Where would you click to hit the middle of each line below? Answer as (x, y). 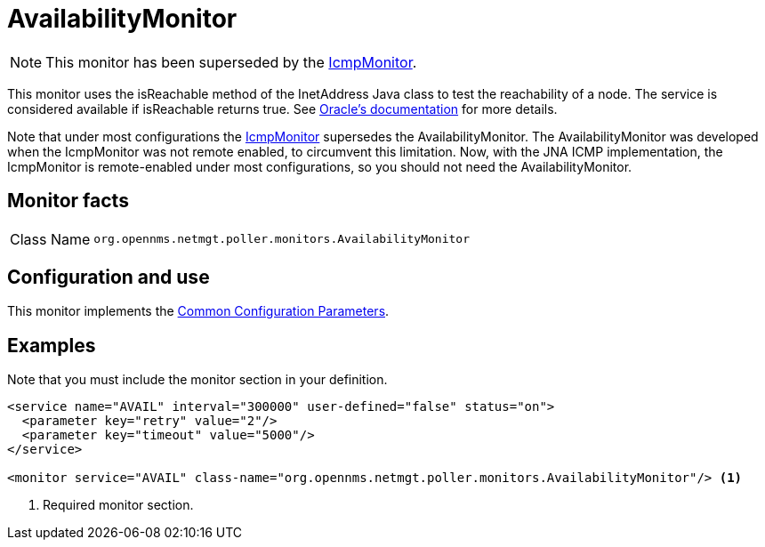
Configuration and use (109, 278)
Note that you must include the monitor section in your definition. (197, 380)
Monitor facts (68, 201)
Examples (52, 345)
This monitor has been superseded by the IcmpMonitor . (231, 62)
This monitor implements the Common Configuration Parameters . (198, 311)
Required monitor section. (118, 505)
